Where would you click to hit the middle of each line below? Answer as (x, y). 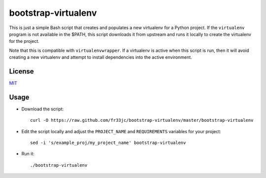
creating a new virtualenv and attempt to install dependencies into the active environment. (100, 57)
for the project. (24, 41)
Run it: (28, 154)
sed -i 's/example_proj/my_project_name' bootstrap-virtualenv (108, 143)
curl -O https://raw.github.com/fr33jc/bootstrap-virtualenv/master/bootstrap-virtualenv (142, 120)
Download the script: (43, 109)
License (21, 71)
